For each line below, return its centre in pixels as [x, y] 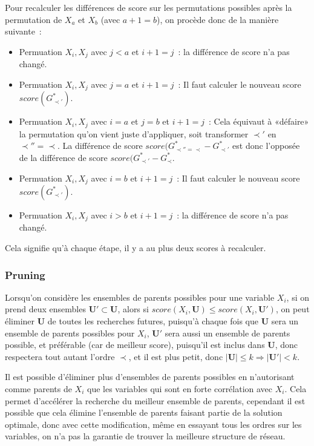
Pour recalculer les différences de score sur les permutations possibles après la [149, 7]
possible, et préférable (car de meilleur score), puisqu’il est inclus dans [135, 345]
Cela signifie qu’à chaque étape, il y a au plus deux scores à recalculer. [136, 248]
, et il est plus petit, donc [176, 356]
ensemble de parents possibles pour [70, 333]
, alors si [133, 309]
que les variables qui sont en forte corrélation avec [180, 388]
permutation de [34, 19]
